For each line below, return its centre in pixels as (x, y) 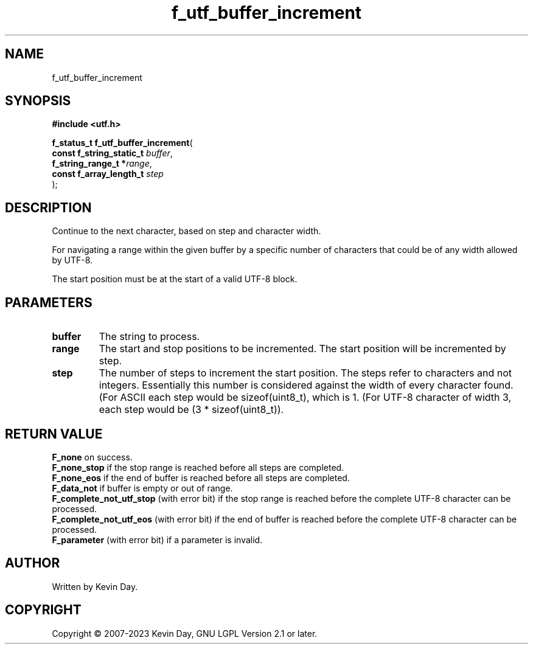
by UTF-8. (72, 260)
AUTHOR (33, 563)
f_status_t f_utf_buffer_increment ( (122, 143)
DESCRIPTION (48, 207)
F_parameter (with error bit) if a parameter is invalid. (157, 540)
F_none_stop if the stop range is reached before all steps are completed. (198, 467)
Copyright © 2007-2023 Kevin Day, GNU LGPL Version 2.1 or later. (185, 633)
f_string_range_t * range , (102, 164)
